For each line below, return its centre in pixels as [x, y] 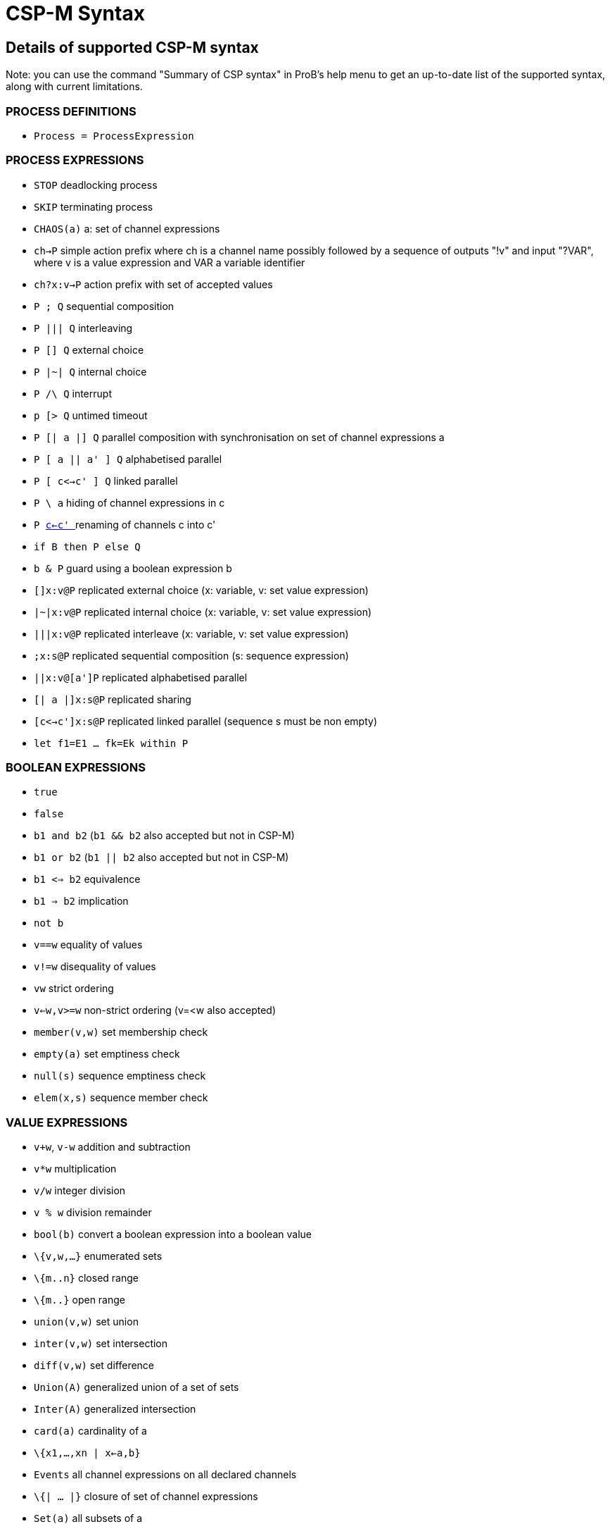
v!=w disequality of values [95, 967]
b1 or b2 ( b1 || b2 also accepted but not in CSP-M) [161, 858]
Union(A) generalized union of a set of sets [136, 1387]
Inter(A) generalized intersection [115, 1409]
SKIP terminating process [94, 206]
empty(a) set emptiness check [107, 1054]
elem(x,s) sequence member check [121, 1098]
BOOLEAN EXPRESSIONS [76, 768]
